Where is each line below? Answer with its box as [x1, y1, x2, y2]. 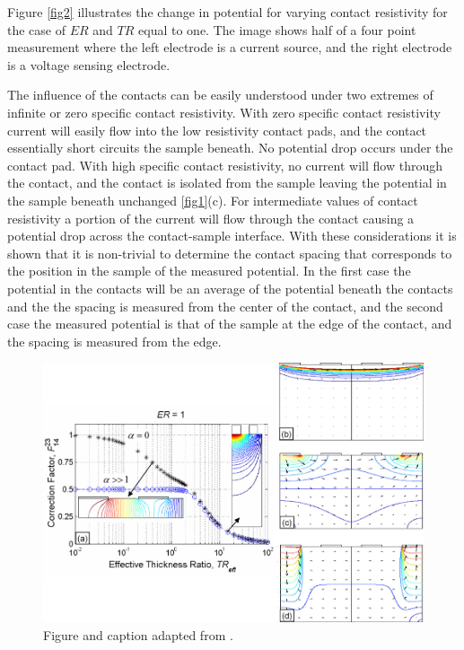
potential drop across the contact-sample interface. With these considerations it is [7, 226, 457, 245]
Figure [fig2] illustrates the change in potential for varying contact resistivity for [7, 3, 448, 21]
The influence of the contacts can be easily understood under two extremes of [7, 85, 433, 104]
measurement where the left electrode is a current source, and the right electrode [7, 38, 452, 57]
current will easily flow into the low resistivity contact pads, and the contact [7, 120, 427, 139]
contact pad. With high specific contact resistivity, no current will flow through [7, 155, 442, 174]
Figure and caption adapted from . [43, 625, 233, 644]
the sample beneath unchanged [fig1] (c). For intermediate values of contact [7, 190, 418, 209]
